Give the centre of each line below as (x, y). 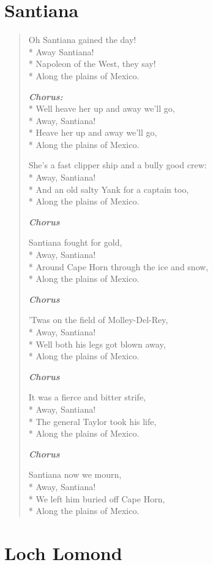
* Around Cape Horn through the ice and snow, (118, 266)
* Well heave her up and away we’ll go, (102, 108)
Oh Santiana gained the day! (82, 40)
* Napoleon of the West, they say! (92, 64)
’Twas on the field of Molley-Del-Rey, (98, 320)
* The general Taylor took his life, (92, 421)
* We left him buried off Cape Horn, (97, 498)
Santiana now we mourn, (75, 474)
